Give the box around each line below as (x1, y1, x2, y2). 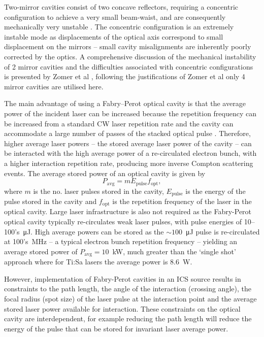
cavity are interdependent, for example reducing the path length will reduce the (4, 313, 252, 324)
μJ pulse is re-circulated (186, 226, 260, 237)
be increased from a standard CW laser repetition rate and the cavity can (4, 118, 234, 128)
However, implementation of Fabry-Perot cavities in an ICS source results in (4, 273, 241, 284)
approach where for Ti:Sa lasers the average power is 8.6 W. (4, 256, 192, 267)
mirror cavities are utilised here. (4, 81, 104, 91)
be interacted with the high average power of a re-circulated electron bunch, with (4, 148, 257, 158)
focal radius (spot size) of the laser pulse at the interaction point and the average (4, 293, 257, 304)
